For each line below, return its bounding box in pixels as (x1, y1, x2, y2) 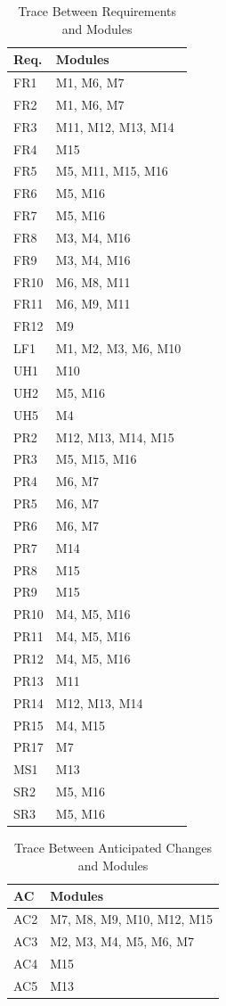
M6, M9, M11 (55, 294, 131, 313)
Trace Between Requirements (18, 2, 177, 20)
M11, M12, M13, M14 (55, 117, 174, 136)
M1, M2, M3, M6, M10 (55, 339, 182, 358)
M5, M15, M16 (55, 449, 137, 468)
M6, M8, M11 (55, 272, 131, 291)
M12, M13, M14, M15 (55, 427, 174, 446)
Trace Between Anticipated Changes (14, 837, 212, 856)
